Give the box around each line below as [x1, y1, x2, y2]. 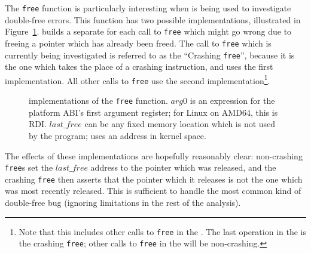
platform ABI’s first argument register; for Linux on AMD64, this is [29, 106, 278, 118]
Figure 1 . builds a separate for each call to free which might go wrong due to [5, 25, 292, 38]
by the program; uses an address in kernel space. [29, 129, 206, 141]
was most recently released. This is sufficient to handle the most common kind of [5, 184, 301, 197]
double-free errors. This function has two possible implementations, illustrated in [5, 13, 301, 26]
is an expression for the [190, 94, 275, 107]
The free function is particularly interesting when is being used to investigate [5, 2, 291, 14]
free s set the [5, 161, 53, 174]
